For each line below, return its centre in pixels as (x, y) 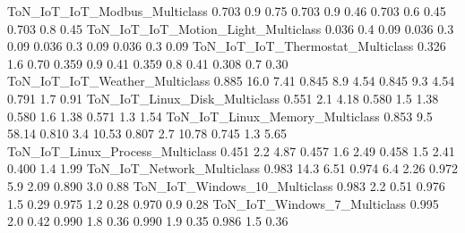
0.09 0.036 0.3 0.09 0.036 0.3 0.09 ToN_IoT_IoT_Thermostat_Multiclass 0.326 (227, 46)
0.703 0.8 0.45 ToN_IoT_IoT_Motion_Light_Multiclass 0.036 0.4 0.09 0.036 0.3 (231, 28)
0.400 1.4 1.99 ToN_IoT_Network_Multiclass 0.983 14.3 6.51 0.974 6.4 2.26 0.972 (233, 168)
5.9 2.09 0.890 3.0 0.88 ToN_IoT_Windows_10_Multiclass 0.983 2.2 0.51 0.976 (226, 185)
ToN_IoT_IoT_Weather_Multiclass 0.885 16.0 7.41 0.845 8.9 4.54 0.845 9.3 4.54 (231, 81)
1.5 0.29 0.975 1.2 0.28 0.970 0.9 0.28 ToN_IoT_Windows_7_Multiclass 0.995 (223, 203)
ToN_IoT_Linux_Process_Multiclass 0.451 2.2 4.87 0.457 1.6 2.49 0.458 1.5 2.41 (231, 150)
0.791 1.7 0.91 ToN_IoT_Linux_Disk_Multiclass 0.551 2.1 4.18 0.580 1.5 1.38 (223, 98)
